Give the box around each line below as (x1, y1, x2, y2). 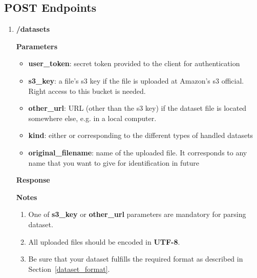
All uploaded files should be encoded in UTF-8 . (28, 236, 180, 247)
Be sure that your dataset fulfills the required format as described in (28, 253, 243, 264)
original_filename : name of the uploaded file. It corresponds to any (28, 147, 247, 157)
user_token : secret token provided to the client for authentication (28, 58, 240, 69)
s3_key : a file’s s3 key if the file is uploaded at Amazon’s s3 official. (28, 75, 244, 86)
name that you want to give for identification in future (28, 157, 199, 168)
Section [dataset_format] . (28, 263, 110, 274)
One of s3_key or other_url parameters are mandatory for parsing (28, 209, 246, 220)
